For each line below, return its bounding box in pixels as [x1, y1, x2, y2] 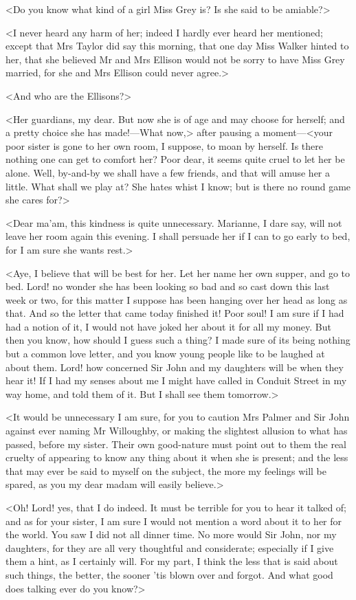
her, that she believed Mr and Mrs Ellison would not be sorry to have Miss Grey [5, 52, 345, 66]
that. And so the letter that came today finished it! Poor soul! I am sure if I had [5, 306, 344, 320]
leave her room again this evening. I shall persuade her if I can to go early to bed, [5, 229, 351, 243]
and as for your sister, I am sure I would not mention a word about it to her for [5, 513, 342, 528]
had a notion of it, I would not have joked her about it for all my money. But [5, 319, 331, 333]
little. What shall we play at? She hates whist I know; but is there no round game [5, 179, 351, 193]
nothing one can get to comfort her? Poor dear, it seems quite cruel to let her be [5, 152, 345, 166]
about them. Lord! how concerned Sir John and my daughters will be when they [5, 359, 344, 374]
